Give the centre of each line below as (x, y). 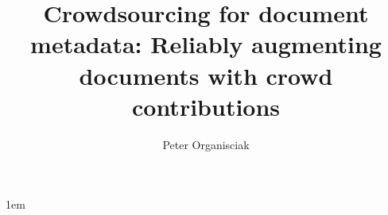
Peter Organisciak (206, 144)
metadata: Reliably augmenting (206, 44)
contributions (206, 106)
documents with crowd (206, 75)
